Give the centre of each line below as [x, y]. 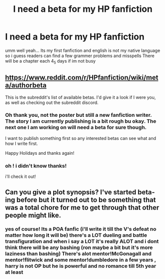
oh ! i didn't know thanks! [36, 166]
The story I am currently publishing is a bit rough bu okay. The [81, 121]
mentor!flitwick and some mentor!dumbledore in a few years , [81, 260]
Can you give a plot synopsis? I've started [71, 192]
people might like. [33, 215]
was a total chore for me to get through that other [82, 207]
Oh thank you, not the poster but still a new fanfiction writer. [78, 115]
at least [14, 272]
